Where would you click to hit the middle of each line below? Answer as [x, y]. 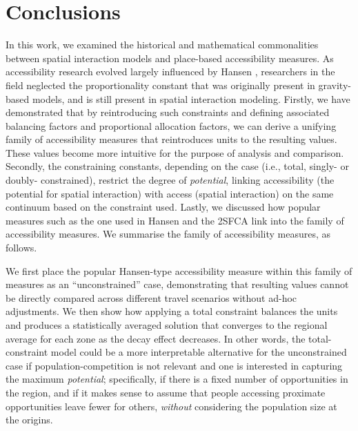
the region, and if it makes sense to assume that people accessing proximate [166, 392]
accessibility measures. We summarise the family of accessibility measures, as [168, 234]
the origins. [29, 420]
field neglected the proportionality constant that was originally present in [160, 85]
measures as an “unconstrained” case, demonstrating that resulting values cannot [177, 284]
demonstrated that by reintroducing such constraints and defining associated [168, 112]
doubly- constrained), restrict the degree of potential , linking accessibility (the [170, 180]
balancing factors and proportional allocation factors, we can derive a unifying [171, 125]
